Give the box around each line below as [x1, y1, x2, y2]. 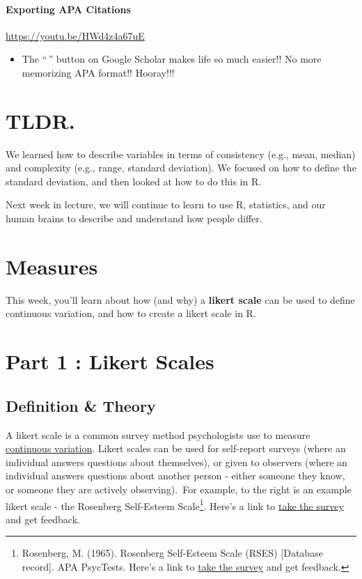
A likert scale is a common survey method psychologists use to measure [6, 427, 310, 442]
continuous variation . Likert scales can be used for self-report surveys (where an [6, 441, 346, 456]
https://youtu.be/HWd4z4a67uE [6, 28, 145, 43]
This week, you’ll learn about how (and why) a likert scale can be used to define [6, 292, 355, 307]
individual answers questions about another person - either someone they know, [6, 468, 345, 483]
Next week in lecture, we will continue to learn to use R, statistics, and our [6, 197, 326, 212]
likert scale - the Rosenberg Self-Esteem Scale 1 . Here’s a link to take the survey [6, 496, 344, 513]
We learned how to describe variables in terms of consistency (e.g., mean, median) [6, 146, 356, 161]
